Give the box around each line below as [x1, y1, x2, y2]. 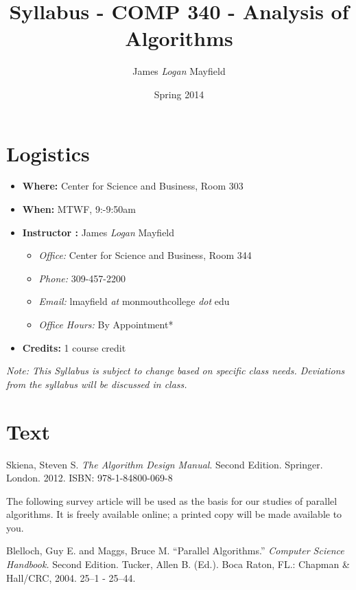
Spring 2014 [154, 87, 204, 101]
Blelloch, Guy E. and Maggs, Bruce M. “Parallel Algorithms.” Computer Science [6, 543, 344, 558]
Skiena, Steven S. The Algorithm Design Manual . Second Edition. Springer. [6, 457, 323, 471]
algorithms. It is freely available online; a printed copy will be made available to [6, 507, 342, 521]
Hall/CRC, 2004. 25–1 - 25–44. [6, 570, 136, 585]
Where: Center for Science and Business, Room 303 [22, 179, 244, 193]
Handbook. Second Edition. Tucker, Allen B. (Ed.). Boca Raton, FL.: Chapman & [6, 557, 350, 571]
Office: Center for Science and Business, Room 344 [38, 248, 252, 262]
